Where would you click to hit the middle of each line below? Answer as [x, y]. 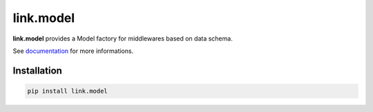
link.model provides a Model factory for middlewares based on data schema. [123, 38]
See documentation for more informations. [73, 51]
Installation [37, 70]
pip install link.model [68, 91]
